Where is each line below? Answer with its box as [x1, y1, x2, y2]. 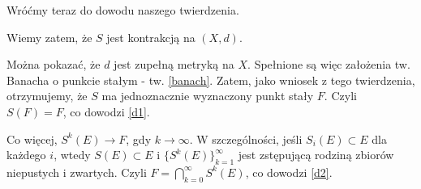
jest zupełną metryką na [114, 56, 234, 73]
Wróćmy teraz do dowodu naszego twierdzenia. [6, 2, 239, 18]
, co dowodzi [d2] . [245, 163, 333, 180]
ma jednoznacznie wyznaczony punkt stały [101, 87, 314, 104]
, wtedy [54, 146, 91, 163]
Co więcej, [6, 130, 58, 147]
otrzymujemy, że [6, 87, 88, 104]
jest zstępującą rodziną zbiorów [238, 146, 394, 163]
